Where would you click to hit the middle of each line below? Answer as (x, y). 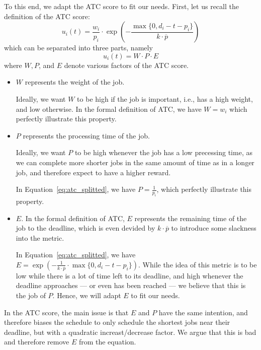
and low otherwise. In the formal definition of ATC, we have (109, 109)
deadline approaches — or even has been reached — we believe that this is (131, 285)
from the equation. (107, 342)
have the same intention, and (203, 312)
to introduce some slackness (214, 228)
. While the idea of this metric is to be (198, 264)
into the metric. (40, 237)
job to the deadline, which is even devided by (85, 228)
